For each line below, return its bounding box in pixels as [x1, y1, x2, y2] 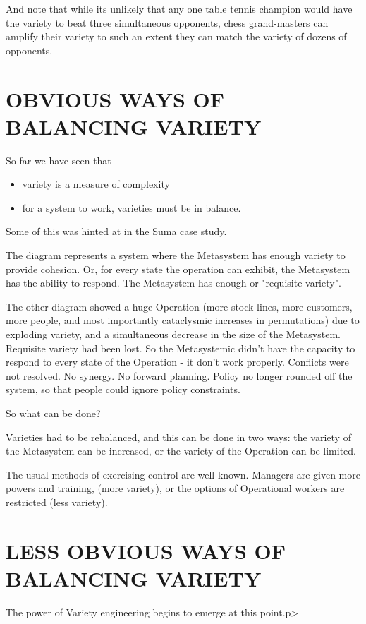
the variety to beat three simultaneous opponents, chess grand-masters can [6, 15, 329, 30]
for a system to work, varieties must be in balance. [22, 200, 241, 215]
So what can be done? [6, 406, 101, 420]
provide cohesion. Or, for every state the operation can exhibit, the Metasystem [6, 261, 350, 276]
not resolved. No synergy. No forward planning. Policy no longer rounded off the [6, 368, 353, 383]
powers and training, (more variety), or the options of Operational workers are [6, 481, 345, 496]
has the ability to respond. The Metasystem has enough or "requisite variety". [6, 275, 341, 290]
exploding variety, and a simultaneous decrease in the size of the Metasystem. [6, 327, 341, 342]
